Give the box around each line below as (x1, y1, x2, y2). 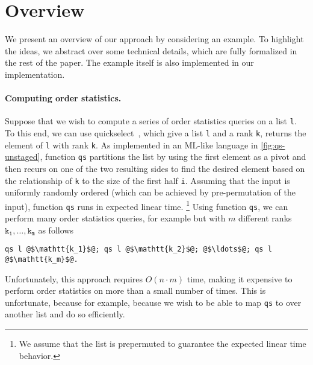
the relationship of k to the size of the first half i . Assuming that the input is (5, 174, 290, 186)
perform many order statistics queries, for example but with (5, 212, 226, 224)
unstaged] (5, 150, 40, 163)
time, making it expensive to (187, 272, 293, 285)
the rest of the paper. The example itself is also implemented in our (5, 56, 254, 69)
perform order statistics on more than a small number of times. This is (5, 284, 266, 297)
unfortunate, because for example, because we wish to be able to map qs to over (5, 296, 302, 308)
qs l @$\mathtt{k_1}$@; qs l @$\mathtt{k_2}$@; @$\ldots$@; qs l (5, 245, 272, 254)
